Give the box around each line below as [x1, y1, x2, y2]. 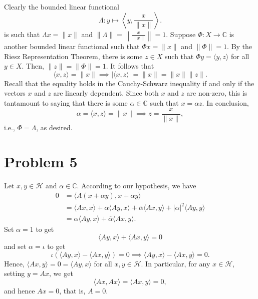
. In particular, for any [141, 258, 210, 268]
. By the [227, 41, 252, 51]
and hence [4, 285, 35, 295]
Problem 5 [4, 151, 78, 172]
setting [4, 268, 25, 278]
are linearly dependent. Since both [53, 88, 159, 98]
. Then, [22, 61, 44, 71]
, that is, [59, 285, 86, 295]
